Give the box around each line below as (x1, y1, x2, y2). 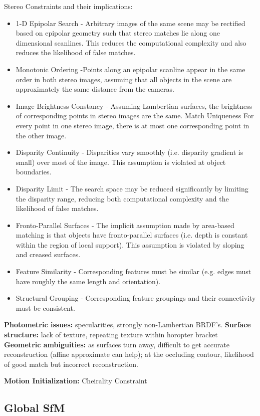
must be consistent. (16, 302, 75, 313)
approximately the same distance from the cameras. (16, 84, 174, 94)
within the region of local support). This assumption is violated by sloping (16, 239, 244, 250)
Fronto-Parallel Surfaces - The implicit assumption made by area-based (16, 220, 234, 230)
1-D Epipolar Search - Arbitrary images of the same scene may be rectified (16, 18, 245, 28)
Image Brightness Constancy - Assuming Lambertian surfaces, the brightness (16, 100, 252, 111)
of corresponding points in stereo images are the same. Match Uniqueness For (16, 110, 254, 121)
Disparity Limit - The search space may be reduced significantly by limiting (16, 183, 248, 193)
